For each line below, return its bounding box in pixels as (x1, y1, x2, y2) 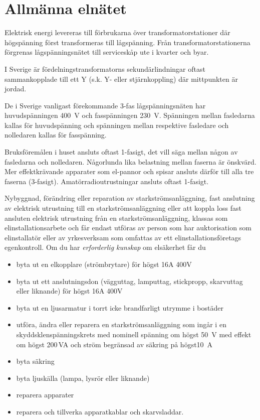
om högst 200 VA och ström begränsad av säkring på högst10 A (16, 339, 213, 349)
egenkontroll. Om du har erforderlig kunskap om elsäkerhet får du (5, 242, 206, 252)
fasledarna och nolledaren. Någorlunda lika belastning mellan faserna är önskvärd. (5, 156, 256, 167)
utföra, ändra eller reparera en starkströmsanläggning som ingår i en (16, 319, 226, 330)
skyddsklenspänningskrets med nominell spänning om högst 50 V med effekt (16, 329, 251, 339)
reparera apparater (16, 389, 74, 400)
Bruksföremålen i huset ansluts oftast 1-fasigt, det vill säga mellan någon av (5, 147, 238, 157)
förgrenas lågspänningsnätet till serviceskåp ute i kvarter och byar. (5, 47, 209, 57)
